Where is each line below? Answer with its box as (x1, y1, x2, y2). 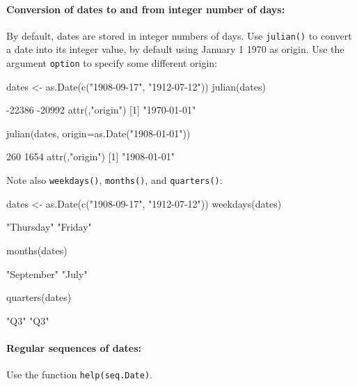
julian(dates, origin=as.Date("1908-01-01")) (6, 125, 191, 140)
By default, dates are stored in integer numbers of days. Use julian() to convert (6, 28, 352, 43)
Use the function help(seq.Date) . (6, 367, 152, 382)
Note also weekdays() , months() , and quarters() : (6, 173, 223, 187)
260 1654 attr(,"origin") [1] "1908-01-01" (6, 149, 175, 164)
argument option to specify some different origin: (6, 56, 217, 70)
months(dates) (6, 242, 68, 257)
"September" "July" (6, 266, 88, 281)
